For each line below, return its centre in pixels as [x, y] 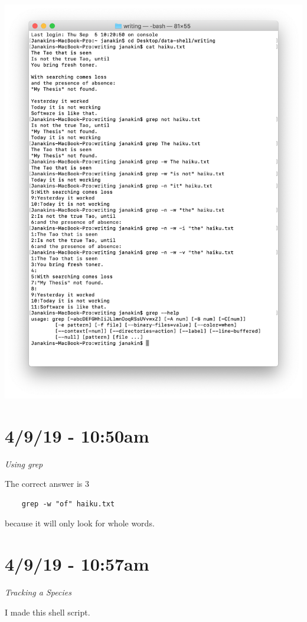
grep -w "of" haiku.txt [68, 504]
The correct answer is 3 [47, 484]
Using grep [24, 464]
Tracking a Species [38, 592]
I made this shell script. [48, 612]
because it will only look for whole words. [80, 523]
